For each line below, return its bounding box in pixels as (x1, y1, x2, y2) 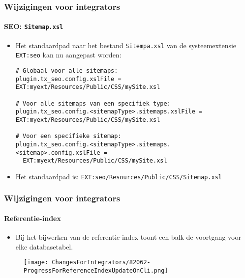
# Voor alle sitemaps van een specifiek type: (15, 100, 171, 107)
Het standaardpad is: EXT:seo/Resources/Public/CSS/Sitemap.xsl (15, 171, 222, 181)
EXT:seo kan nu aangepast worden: (15, 50, 122, 60)
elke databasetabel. (15, 241, 73, 251)
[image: (24, 259, 49, 266)
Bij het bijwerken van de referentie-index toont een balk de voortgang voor (15, 232, 241, 242)
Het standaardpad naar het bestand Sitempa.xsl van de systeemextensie (15, 40, 237, 50)
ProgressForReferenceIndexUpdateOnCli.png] (24, 267, 168, 275)
